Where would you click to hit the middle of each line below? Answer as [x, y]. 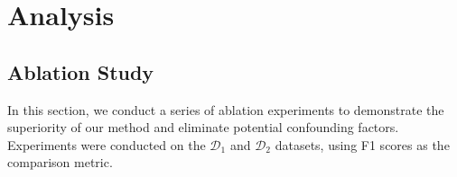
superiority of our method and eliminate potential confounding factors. [203, 127]
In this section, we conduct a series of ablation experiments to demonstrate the [226, 109]
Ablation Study [81, 71]
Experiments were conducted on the [107, 144]
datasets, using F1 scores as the [362, 144]
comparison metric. [60, 162]
